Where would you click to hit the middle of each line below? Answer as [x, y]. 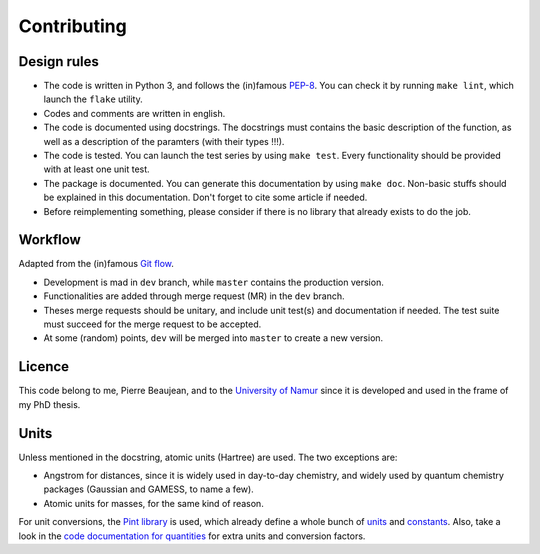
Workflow [50, 240]
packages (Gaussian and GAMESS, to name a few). [148, 489]
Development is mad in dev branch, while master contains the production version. [213, 282]
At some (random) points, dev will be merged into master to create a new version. [213, 338]
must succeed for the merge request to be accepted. [152, 324]
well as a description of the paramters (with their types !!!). [164, 141]
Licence [44, 366]
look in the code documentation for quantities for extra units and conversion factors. [192, 536]
